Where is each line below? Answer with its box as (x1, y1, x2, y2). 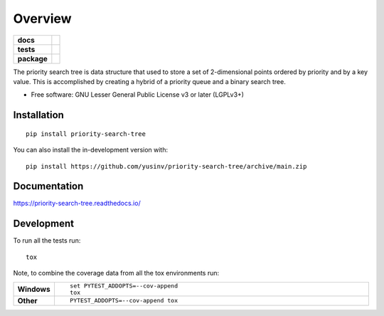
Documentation (13, 180, 84, 192)
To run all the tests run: (13, 236, 81, 245)
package (17, 53, 48, 63)
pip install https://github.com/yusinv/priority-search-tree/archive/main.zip (26, 162, 307, 170)
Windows (17, 284, 50, 294)
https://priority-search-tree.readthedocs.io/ (13, 199, 142, 208)
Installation (13, 109, 64, 121)
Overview (13, 11, 72, 26)
